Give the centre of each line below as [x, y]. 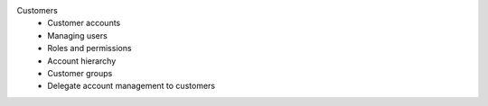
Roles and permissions [89, 49]
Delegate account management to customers [131, 86]
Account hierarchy [82, 61]
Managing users [77, 35]
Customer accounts [84, 23]
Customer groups [80, 73]
